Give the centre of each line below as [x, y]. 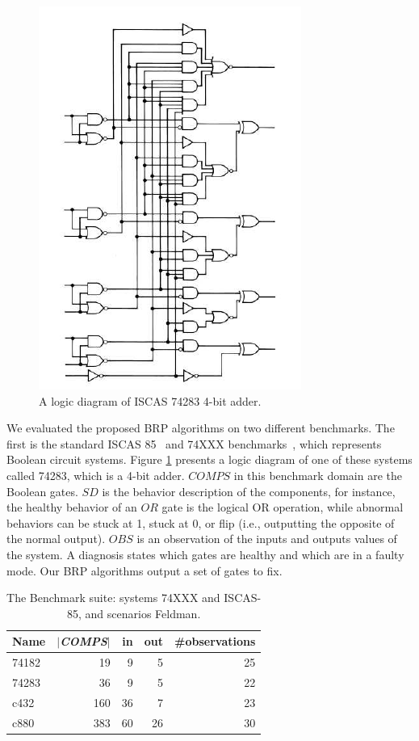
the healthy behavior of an [72, 507]
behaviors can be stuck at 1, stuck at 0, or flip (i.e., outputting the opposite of [201, 522]
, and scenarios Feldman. [140, 613]
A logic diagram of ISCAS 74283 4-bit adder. [150, 400]
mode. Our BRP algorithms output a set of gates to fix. [145, 570]
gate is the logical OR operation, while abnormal [283, 507]
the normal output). [56, 539]
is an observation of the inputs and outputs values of [267, 539]
